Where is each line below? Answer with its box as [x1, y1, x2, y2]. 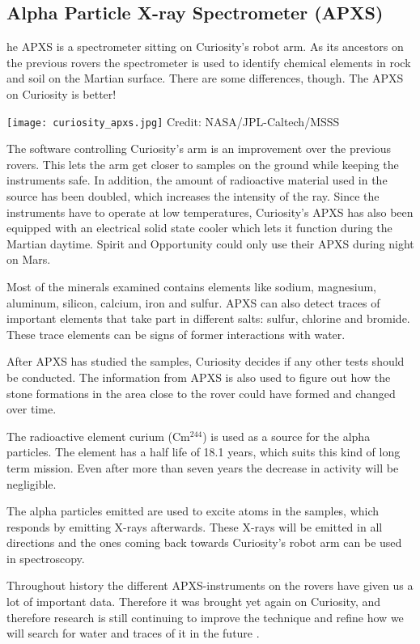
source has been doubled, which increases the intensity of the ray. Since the [6, 188, 380, 205]
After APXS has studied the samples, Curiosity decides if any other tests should [6, 353, 405, 370]
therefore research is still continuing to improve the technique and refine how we [6, 608, 404, 625]
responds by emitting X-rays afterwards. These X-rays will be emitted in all [6, 518, 383, 535]
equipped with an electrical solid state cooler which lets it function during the [6, 219, 392, 236]
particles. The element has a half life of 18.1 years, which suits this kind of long [6, 443, 401, 460]
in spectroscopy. [6, 549, 85, 566]
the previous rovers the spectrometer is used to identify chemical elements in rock [6, 53, 411, 70]
